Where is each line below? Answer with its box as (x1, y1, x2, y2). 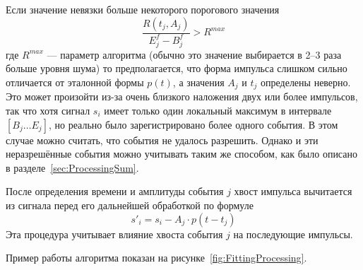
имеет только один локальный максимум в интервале (104, 102, 332, 117)
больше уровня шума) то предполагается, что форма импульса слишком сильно (6, 61, 347, 76)
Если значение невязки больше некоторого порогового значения (6, 2, 280, 16)
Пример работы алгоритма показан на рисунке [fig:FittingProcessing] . (6, 250, 307, 265)
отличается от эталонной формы (6, 74, 144, 89)
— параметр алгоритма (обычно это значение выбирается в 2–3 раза (47, 47, 342, 61)
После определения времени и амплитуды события (6, 184, 224, 199)
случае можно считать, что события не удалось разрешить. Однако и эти (6, 132, 319, 147)
